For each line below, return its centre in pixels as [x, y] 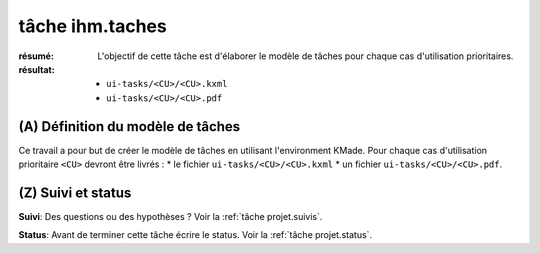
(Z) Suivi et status [75, 192]
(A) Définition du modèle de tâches [129, 126]
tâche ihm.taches [92, 26]
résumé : [36, 56]
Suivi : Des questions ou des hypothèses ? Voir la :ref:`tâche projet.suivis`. [170, 216]
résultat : [36, 69]
